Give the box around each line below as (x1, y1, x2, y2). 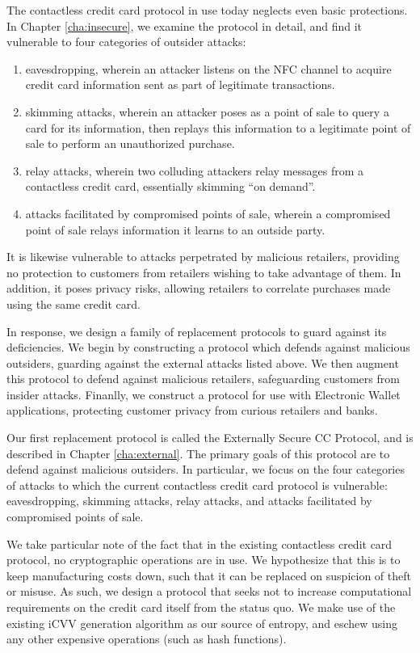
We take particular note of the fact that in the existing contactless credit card (6, 535, 393, 552)
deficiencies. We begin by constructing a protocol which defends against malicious (6, 339, 410, 356)
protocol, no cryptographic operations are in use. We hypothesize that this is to (6, 551, 401, 568)
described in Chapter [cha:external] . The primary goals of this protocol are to (6, 444, 390, 461)
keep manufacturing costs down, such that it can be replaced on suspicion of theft (6, 567, 411, 583)
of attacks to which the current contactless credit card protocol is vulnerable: (6, 476, 388, 493)
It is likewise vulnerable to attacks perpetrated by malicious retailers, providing (6, 248, 400, 265)
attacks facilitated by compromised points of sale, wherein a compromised (25, 204, 391, 221)
